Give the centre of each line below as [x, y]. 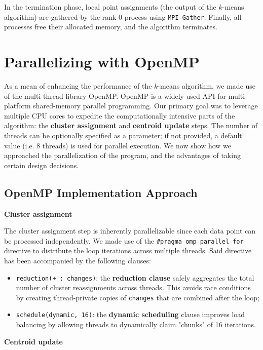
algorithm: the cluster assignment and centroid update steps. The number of [131, 125]
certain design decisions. [42, 165]
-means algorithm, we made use [207, 85]
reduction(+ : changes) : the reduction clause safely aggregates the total [135, 277]
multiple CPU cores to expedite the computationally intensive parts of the [120, 115]
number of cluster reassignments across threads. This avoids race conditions [133, 287]
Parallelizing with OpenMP [102, 62]
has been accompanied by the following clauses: [78, 260]
